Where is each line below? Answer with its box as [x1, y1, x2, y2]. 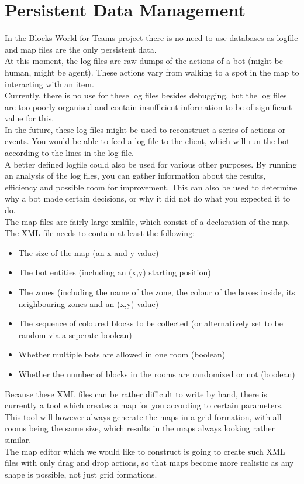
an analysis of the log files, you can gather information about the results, [5, 169, 266, 182]
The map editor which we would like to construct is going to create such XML [5, 445, 285, 457]
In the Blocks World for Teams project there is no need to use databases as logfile [5, 32, 298, 44]
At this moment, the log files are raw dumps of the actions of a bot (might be [5, 54, 283, 67]
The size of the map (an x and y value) [18, 246, 159, 258]
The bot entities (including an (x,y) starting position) [18, 266, 211, 278]
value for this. [5, 112, 54, 124]
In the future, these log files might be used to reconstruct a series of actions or [5, 123, 286, 135]
